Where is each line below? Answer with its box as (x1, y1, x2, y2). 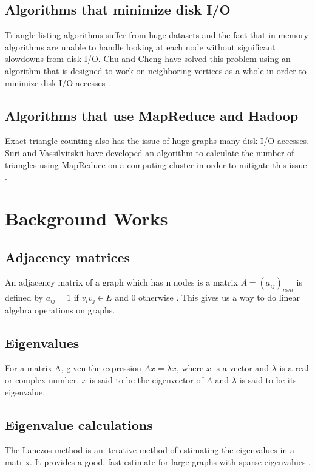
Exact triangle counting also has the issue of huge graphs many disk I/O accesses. (5, 134, 310, 147)
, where (176, 361, 204, 374)
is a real (279, 361, 309, 374)
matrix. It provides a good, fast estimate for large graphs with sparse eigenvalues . (5, 455, 311, 468)
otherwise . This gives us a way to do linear (138, 291, 300, 304)
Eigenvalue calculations (5, 415, 153, 434)
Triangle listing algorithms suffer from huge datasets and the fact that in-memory (5, 29, 308, 41)
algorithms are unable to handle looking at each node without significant (5, 40, 276, 53)
